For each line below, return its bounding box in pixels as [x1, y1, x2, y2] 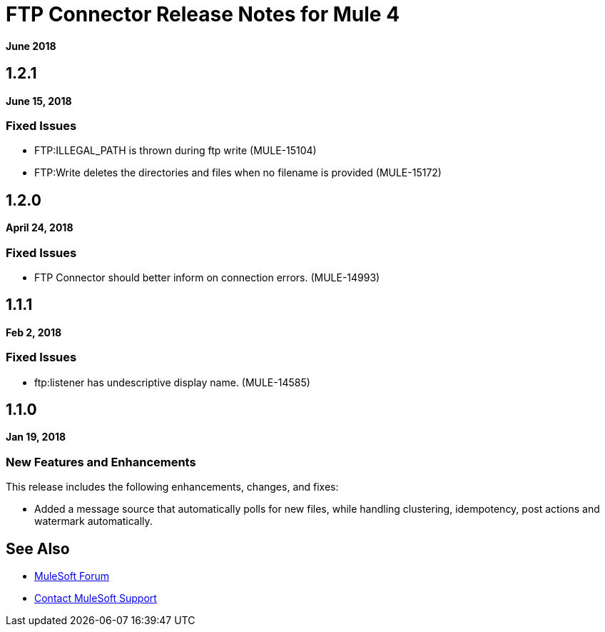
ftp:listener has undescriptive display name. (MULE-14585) [34, 376, 310, 388]
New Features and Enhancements [6, 454, 196, 469]
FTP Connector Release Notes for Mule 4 [6, 2, 400, 26]
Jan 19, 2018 [6, 431, 66, 443]
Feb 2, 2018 [6, 326, 62, 338]
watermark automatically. [34, 515, 153, 528]
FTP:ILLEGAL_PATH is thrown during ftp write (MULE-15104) [34, 144, 317, 157]
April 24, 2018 [6, 221, 73, 234]
